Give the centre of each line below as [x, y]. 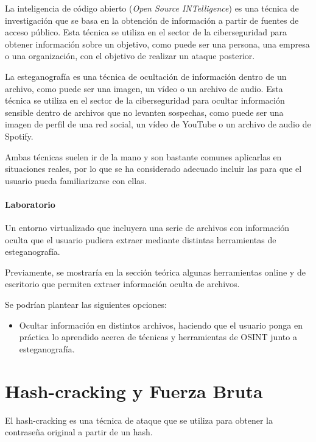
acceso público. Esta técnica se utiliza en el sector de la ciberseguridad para [146, 32]
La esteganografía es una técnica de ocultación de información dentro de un [146, 76]
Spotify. [19, 136]
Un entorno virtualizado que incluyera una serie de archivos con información [147, 228]
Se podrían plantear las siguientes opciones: [86, 305]
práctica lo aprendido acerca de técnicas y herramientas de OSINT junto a [158, 337]
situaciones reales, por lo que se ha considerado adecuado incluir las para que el [153, 169]
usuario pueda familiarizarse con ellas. [76, 180]
